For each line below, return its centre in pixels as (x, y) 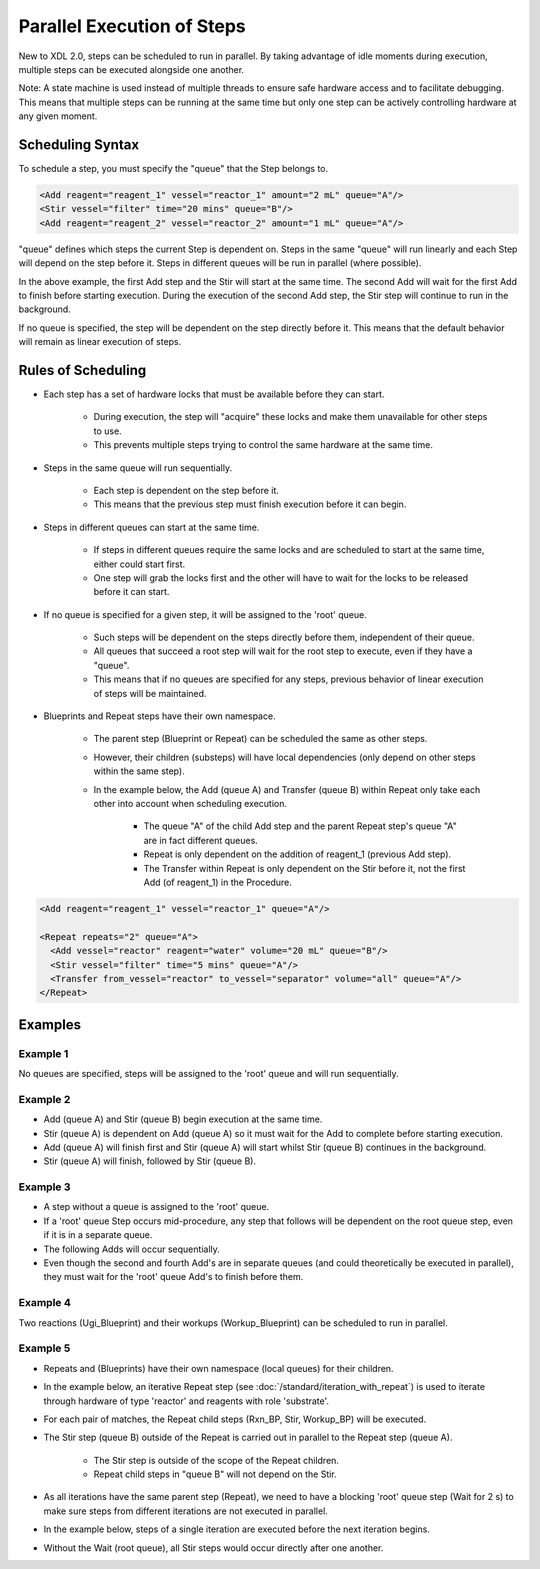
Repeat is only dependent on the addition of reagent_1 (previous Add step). (297, 854)
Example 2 (44, 1099)
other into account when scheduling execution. (190, 803)
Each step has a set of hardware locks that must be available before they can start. (214, 394)
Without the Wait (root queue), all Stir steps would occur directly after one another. (213, 1547)
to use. (107, 431)
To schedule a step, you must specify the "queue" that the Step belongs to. (173, 169)
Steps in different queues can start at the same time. (151, 527)
